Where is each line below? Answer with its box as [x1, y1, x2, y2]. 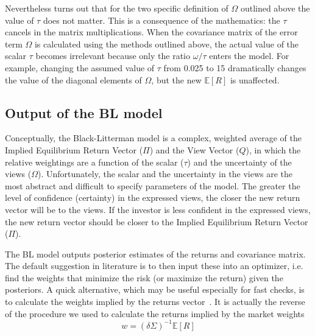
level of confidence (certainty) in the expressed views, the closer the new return [5, 191, 300, 204]
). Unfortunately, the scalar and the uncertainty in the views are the [38, 167, 293, 180]
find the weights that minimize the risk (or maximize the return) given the [5, 271, 283, 284]
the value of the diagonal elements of [5, 73, 142, 86]
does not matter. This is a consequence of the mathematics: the [43, 13, 280, 26]
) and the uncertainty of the [187, 155, 292, 168]
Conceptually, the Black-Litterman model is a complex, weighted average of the [5, 131, 302, 144]
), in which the [246, 143, 301, 156]
